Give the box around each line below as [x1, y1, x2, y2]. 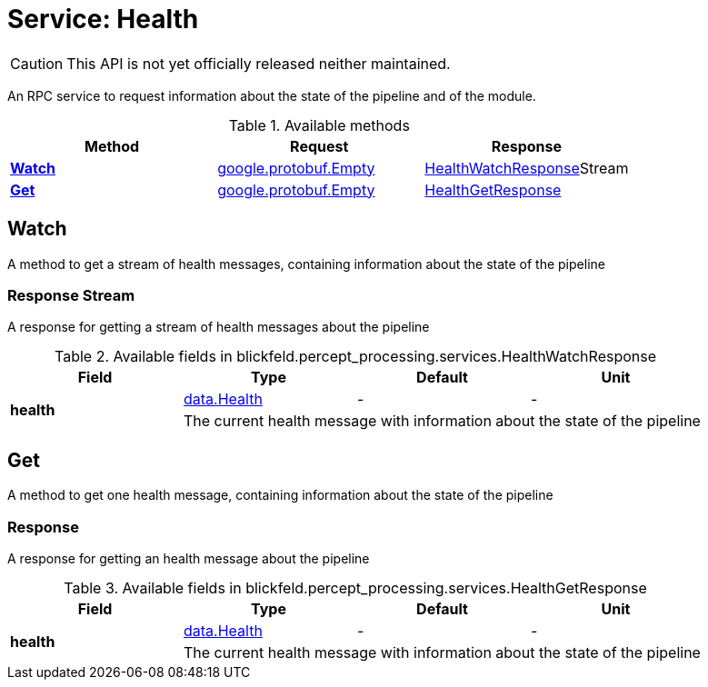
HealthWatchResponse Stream [424, 158, 629, 177]
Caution [10, 54, 64, 73]
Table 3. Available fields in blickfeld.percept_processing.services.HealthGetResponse [64, 578, 647, 597]
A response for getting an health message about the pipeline [7, 550, 370, 566]
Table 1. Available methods [228, 115, 410, 134]
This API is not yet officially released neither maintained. [66, 54, 451, 73]
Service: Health [7, 4, 199, 35]
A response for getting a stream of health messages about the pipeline [7, 319, 430, 335]
